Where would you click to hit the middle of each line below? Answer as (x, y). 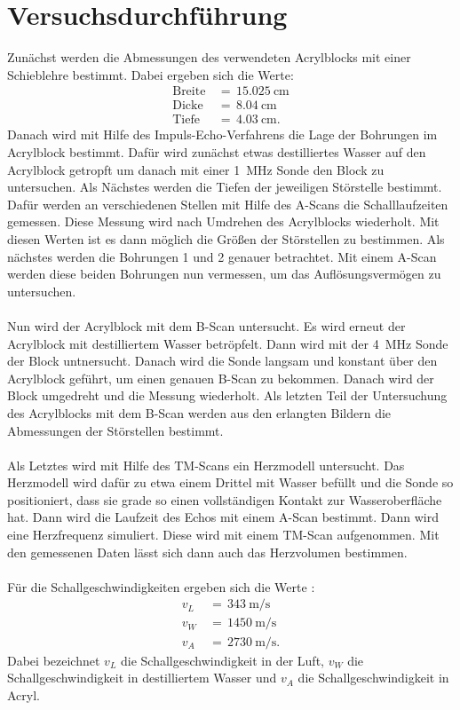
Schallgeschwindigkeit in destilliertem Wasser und (142, 678)
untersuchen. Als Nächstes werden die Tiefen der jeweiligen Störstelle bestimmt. (225, 187)
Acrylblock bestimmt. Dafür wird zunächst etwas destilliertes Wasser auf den (217, 152)
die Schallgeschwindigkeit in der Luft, (222, 660)
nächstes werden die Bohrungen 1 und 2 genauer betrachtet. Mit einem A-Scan (222, 256)
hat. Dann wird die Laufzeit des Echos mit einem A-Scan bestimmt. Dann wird (223, 517)
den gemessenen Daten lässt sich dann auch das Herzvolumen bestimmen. (207, 552)
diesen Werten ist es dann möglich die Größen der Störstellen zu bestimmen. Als (226, 238)
